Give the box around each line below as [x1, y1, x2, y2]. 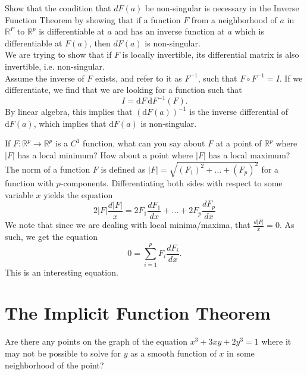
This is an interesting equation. [5, 265, 118, 278]
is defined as [101, 162, 146, 175]
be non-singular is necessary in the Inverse [145, 2, 299, 14]
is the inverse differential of [189, 105, 289, 118]
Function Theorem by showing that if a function [5, 13, 181, 26]
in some [227, 347, 255, 360]
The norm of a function [5, 162, 90, 175]
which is [234, 25, 264, 37]
